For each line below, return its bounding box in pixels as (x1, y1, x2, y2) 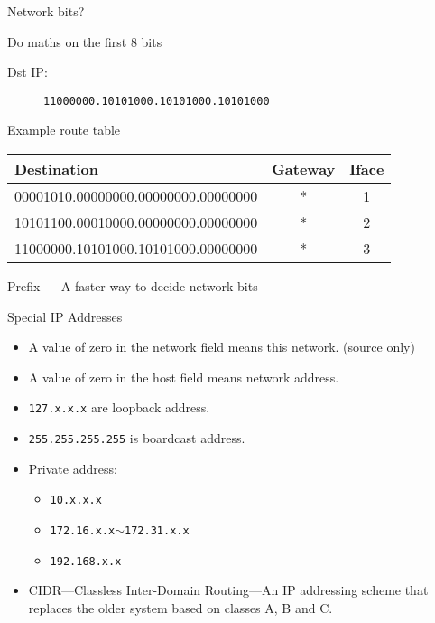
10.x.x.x (50, 494, 102, 507)
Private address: (28, 458, 117, 477)
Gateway (272, 158, 336, 180)
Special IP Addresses (7, 307, 123, 326)
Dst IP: (7, 62, 48, 81)
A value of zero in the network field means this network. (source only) (28, 337, 415, 356)
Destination (14, 158, 98, 180)
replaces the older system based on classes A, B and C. (28, 598, 333, 617)
